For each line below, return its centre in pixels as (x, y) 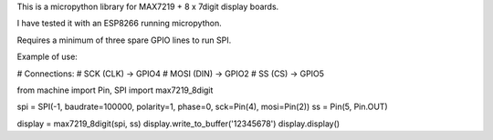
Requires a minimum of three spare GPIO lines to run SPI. (124, 40)
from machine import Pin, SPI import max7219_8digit (115, 90)
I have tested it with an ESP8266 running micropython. (120, 24)
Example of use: (47, 57)
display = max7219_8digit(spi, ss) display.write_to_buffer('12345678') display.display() (178, 124)
